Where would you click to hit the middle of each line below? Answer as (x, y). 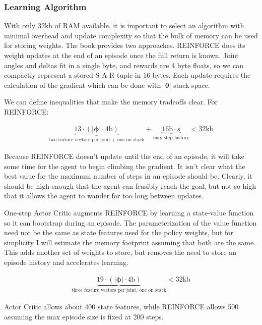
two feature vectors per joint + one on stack (96, 140)
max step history (171, 138)
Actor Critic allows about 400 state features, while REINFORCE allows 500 (121, 307)
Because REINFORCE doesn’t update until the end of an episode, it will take (124, 156)
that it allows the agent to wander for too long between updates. (104, 196)
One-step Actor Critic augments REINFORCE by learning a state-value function (129, 212)
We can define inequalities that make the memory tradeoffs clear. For (111, 102)
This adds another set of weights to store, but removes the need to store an (120, 252)
